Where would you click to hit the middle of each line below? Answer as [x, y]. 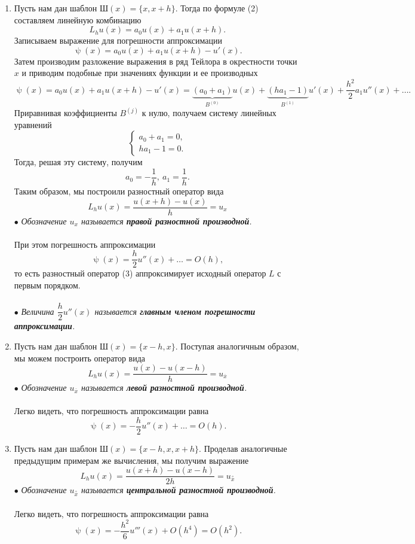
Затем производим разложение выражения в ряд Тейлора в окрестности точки [156, 61]
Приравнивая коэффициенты [65, 113]
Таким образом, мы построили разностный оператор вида [119, 191]
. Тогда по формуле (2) [217, 8]
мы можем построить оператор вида [80, 358]
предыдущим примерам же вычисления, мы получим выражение [131, 460]
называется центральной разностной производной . [178, 490]
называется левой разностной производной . [164, 388]
